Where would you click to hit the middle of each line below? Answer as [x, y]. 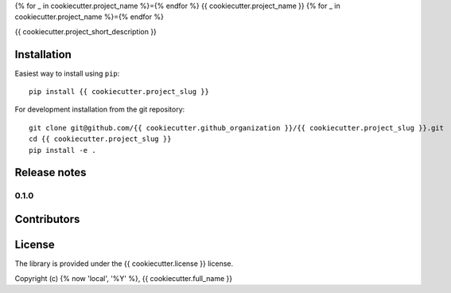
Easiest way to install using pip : [67, 73]
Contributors [47, 219]
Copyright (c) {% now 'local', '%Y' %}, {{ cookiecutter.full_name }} [124, 278]
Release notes [51, 172]
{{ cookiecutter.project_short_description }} [86, 31]
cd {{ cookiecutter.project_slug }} [100, 139]
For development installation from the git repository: [100, 109]
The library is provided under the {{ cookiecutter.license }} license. [124, 264]
